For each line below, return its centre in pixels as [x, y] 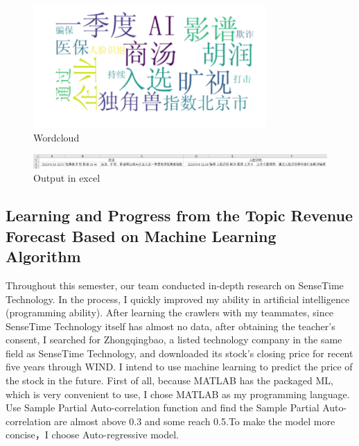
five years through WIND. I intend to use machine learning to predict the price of [179, 367]
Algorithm [43, 256]
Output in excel [67, 178]
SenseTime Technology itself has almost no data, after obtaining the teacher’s [170, 326]
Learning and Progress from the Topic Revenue [179, 215]
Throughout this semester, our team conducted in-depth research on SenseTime [175, 285]
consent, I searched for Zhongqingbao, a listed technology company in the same [174, 340]
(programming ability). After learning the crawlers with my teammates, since [169, 312]
